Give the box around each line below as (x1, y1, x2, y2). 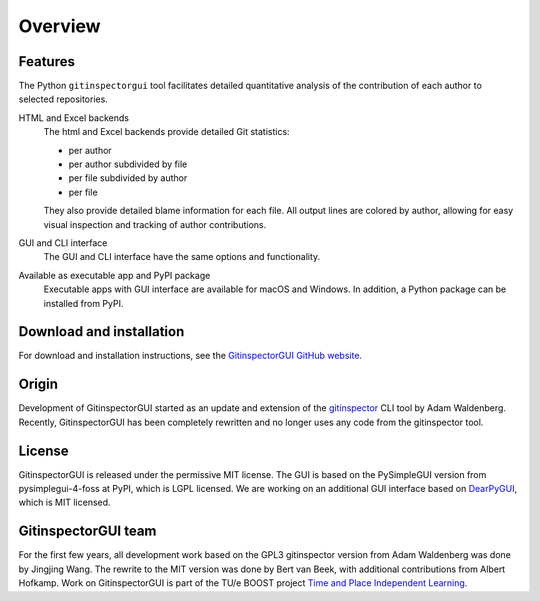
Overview (18, 15, 101, 37)
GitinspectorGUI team (18, 523, 157, 540)
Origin (18, 376, 59, 393)
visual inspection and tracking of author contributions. (43, 218, 267, 230)
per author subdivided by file (68, 158, 188, 170)
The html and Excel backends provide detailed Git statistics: (43, 126, 290, 138)
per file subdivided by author (68, 172, 188, 184)
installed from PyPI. (43, 297, 124, 309)
